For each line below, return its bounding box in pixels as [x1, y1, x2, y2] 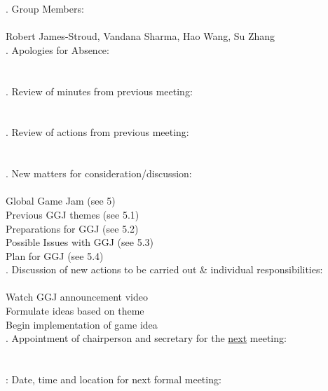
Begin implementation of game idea [6, 317, 158, 331]
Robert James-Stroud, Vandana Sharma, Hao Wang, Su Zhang [6, 29, 275, 43]
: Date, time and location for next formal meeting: [6, 372, 221, 387]
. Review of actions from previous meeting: [6, 125, 189, 139]
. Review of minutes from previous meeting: [6, 83, 193, 98]
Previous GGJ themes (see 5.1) [6, 207, 139, 221]
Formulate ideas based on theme [6, 303, 144, 318]
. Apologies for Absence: [6, 42, 109, 57]
